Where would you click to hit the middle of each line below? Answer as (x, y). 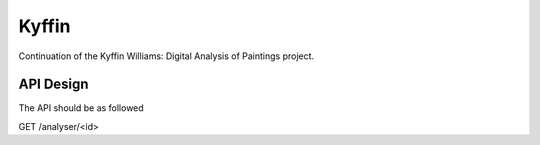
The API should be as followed (81, 108)
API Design (53, 84)
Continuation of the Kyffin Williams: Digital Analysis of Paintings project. (166, 56)
